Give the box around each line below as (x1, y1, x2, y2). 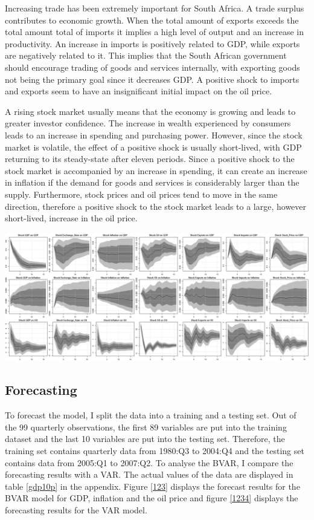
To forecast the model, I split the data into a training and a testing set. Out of (5, 409, 296, 421)
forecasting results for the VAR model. (5, 503, 147, 516)
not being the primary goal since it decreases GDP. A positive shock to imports (5, 73, 300, 85)
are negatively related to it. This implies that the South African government (5, 49, 287, 62)
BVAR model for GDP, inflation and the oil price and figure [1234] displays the (5, 492, 298, 504)
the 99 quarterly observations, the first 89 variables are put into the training (5, 420, 287, 433)
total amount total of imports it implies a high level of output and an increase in (5, 25, 304, 38)
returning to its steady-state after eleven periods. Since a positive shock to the (5, 152, 295, 165)
